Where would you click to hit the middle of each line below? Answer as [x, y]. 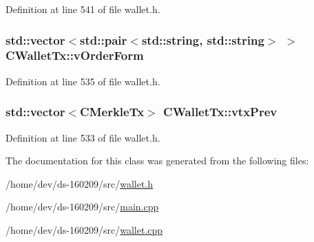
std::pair [104, 40]
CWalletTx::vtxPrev [220, 112]
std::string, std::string [203, 40]
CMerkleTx [112, 112]
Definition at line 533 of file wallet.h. [83, 137]
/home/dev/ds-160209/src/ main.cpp [82, 207]
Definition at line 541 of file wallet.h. [83, 9]
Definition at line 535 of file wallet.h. [83, 81]
